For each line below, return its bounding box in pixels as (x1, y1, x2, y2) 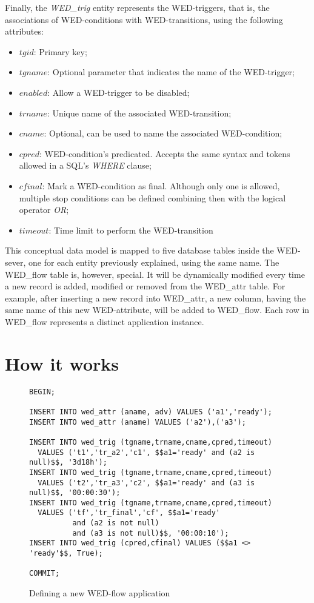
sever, (5, 255, 26, 268)
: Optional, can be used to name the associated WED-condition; (44, 127, 282, 140)
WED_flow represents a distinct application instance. (5, 315, 204, 328)
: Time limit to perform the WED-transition (48, 223, 213, 236)
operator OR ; (19, 203, 69, 216)
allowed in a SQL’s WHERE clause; (19, 159, 152, 172)
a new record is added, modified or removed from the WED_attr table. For (5, 280, 286, 292)
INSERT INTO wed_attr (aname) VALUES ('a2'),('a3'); (29, 417, 246, 426)
